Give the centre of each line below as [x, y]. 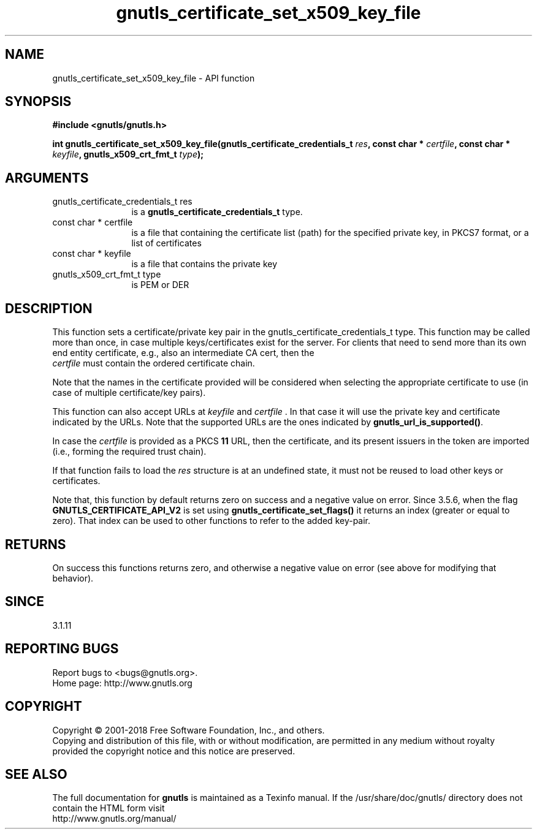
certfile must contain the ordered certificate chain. [154, 363]
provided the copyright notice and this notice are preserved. [174, 751]
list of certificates [166, 243]
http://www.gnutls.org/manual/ [114, 819]
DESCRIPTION [49, 308]
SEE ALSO [36, 774]
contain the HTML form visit [109, 808]
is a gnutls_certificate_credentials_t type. [217, 212]
